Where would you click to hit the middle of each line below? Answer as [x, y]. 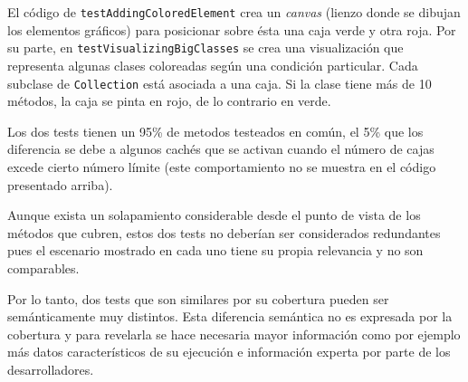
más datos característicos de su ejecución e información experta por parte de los [229, 352]
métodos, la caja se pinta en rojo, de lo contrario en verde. [169, 101]
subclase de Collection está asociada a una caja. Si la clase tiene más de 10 [220, 83]
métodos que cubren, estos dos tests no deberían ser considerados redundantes [224, 232]
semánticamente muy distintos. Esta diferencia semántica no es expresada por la [230, 316]
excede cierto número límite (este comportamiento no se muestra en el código [222, 166]
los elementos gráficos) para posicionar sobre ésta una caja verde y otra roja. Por [232, 29]
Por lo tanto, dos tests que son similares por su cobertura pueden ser [198, 298]
